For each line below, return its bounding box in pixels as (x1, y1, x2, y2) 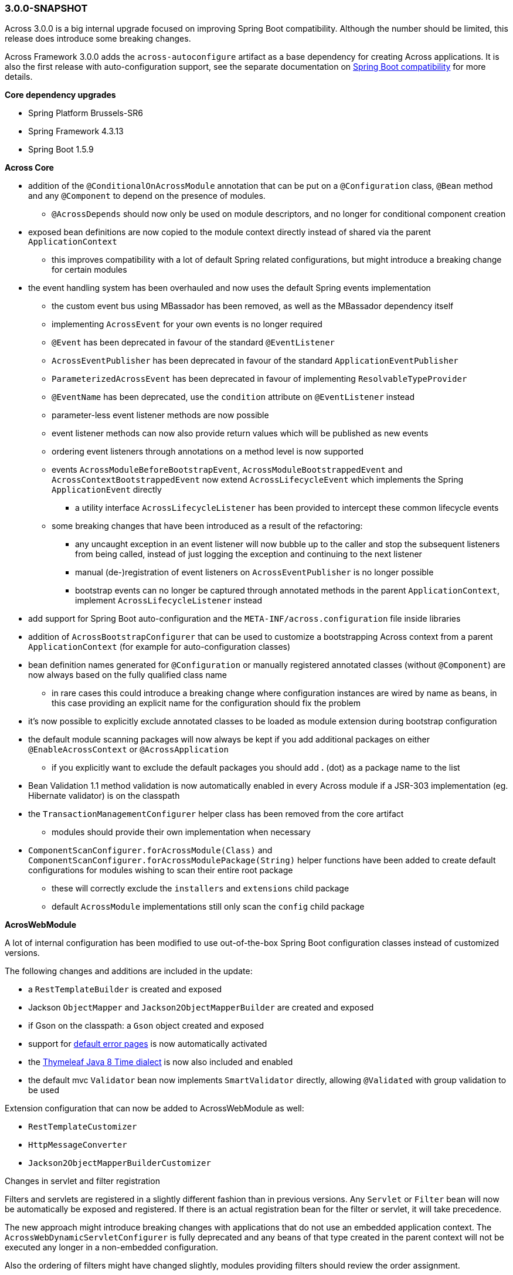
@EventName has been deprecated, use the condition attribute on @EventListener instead (52, 392, 415, 402)
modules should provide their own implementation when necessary (52, 827, 311, 837)
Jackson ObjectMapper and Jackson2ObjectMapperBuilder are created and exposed (28, 1002, 374, 1013)
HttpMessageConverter (28, 1140, 127, 1150)
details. (5, 72, 33, 82)
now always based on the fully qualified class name (28, 670, 227, 680)
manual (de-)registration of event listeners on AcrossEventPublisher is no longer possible (75, 567, 434, 578)
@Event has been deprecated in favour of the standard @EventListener (52, 337, 335, 348)
